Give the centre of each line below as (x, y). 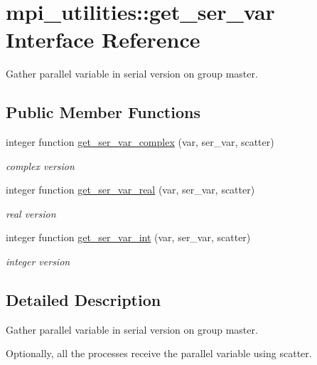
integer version (38, 261)
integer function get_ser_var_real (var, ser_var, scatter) (130, 190)
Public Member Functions (103, 112)
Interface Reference (103, 39)
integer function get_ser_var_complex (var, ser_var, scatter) (140, 142)
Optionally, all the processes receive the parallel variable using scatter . (159, 353)
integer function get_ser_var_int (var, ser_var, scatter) (128, 237)
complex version (40, 165)
